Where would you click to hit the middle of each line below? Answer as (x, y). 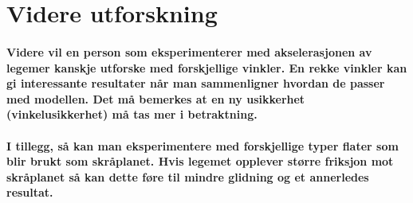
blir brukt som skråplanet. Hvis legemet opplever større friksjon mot (200, 161)
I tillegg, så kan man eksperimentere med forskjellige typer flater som (203, 145)
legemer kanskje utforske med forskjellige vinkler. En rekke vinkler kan (207, 67)
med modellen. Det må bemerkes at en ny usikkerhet (156, 98)
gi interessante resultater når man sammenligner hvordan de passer (196, 83)
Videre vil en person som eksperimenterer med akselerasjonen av (189, 51)
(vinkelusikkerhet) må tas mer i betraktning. (132, 114)
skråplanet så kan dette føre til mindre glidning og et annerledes (188, 176)
